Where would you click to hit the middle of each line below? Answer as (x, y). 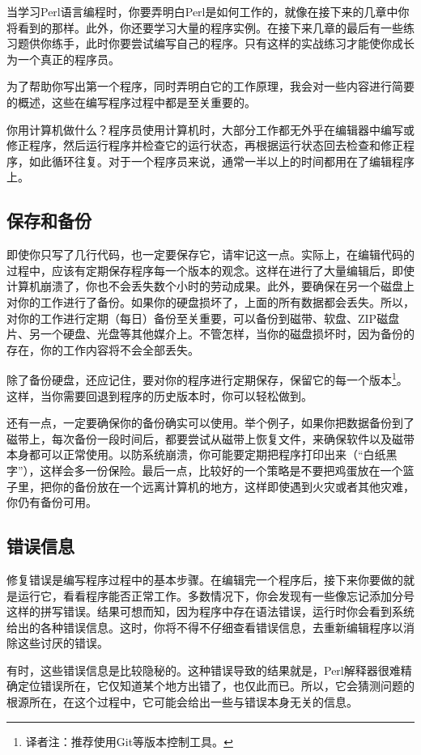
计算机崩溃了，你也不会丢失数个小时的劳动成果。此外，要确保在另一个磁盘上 (210, 286)
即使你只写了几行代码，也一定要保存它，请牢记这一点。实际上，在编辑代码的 (210, 254)
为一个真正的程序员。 (63, 59)
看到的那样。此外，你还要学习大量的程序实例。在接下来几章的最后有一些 (210, 27)
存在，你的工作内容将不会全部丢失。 (103, 349)
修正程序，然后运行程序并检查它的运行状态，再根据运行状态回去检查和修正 (205, 145)
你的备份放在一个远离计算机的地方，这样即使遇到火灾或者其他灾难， (233, 486)
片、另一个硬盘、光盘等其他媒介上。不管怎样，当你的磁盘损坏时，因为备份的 (210, 334)
